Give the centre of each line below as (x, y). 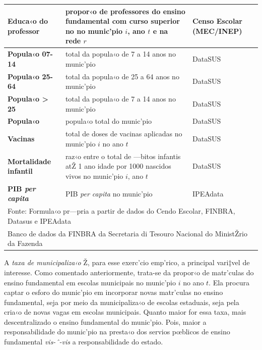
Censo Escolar (217, 21)
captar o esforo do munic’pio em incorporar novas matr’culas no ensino (114, 292)
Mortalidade (29, 161)
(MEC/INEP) (217, 31)
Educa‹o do (28, 21)
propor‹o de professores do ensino (125, 11)
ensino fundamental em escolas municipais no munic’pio (90, 282)
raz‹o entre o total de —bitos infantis (123, 156)
